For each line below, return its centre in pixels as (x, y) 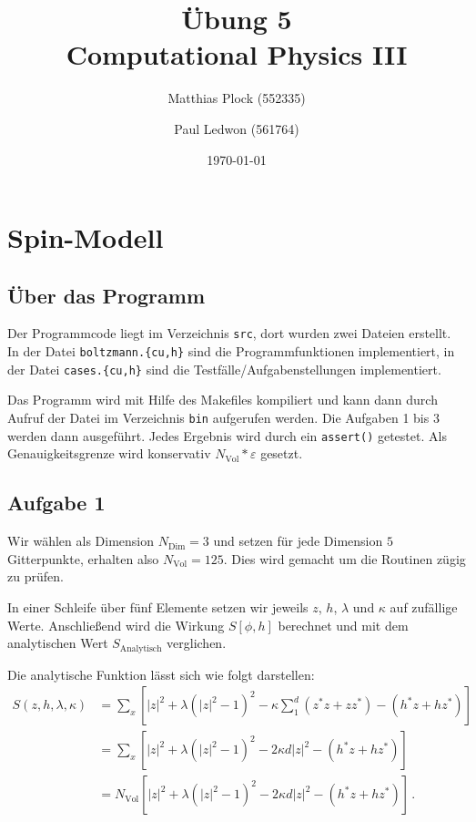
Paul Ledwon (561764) (237, 128)
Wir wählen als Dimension (81, 541)
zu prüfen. (35, 576)
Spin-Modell (86, 237)
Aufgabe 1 (56, 503)
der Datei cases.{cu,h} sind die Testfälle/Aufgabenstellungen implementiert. (224, 369)
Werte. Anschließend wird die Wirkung (116, 625)
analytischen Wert (58, 643)
